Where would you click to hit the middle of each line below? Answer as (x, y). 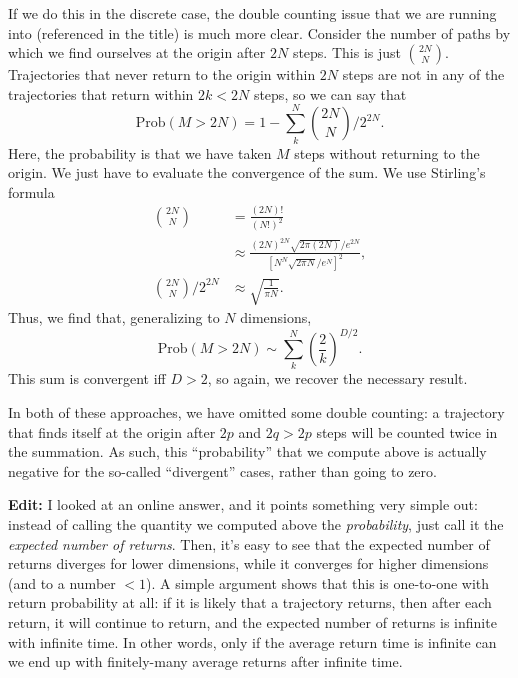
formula (31, 191)
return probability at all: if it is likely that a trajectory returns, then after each (250, 602)
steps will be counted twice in (407, 431)
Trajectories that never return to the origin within (162, 74)
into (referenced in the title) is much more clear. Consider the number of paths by (259, 32)
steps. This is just (346, 52)
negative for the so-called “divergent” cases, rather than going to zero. (222, 470)
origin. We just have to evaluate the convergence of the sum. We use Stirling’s (247, 172)
